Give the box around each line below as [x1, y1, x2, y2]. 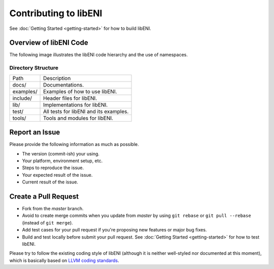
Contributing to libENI [9, 8, 102, 19]
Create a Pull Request [9, 192, 79, 201]
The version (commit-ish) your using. [22, 150, 100, 157]
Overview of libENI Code [9, 39, 88, 47]
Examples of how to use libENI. [43, 88, 117, 95]
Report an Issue [9, 128, 60, 137]
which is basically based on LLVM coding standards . [9, 257, 119, 263]
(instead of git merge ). [22, 219, 73, 225]
